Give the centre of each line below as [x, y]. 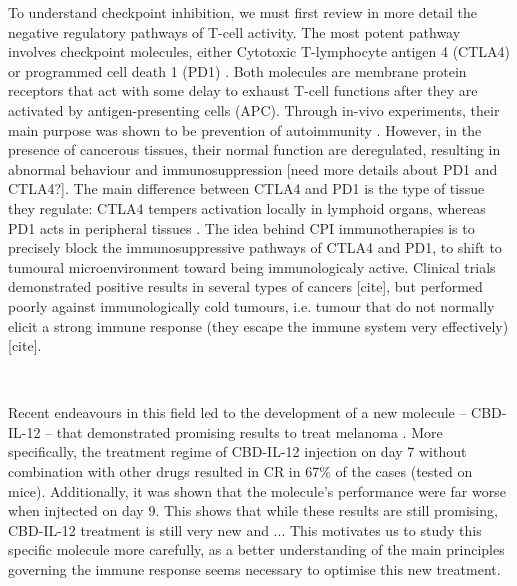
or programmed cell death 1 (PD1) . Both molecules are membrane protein [237, 70]
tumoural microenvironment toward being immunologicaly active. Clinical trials [252, 266]
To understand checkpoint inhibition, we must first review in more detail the [243, 12]
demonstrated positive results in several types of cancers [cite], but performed [245, 286]
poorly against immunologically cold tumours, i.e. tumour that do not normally [251, 305]
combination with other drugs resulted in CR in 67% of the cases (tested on [240, 471]
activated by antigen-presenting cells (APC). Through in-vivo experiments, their [254, 109]
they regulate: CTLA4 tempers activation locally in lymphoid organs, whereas [247, 207]
